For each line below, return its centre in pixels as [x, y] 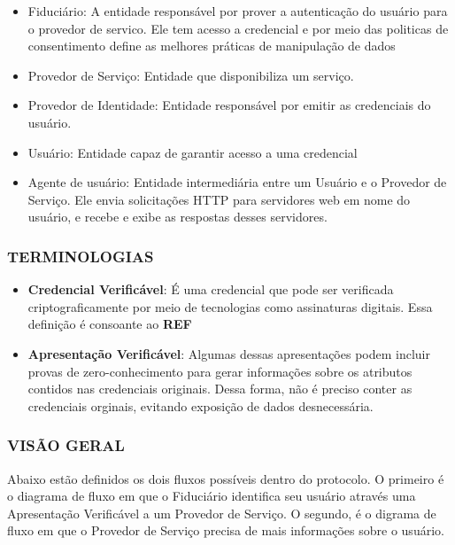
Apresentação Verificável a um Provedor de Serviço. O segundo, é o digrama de [222, 513]
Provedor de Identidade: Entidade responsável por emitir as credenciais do [229, 105]
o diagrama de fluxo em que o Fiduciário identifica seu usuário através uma [212, 496]
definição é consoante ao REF [110, 324]
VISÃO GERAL [66, 445]
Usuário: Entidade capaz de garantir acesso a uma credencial [193, 152]
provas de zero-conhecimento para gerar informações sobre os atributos [220, 371]
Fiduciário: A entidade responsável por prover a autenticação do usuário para [238, 11]
